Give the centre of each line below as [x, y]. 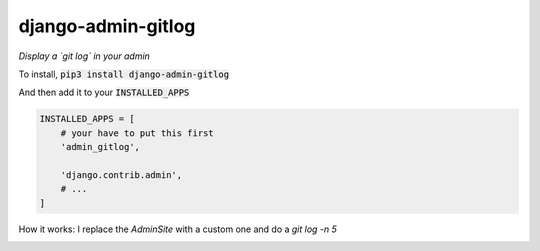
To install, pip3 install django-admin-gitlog [124, 74]
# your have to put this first [137, 133]
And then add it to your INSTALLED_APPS [104, 92]
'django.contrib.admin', [121, 174]
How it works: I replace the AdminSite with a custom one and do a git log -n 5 [177, 229]
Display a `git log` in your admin [84, 56]
